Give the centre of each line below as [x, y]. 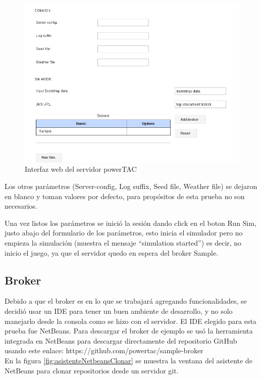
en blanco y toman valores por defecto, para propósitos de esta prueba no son [125, 196]
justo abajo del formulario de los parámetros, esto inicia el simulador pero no [124, 233]
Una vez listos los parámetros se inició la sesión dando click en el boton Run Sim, [130, 223]
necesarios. [21, 206]
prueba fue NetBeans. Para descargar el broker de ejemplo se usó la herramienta [129, 331]
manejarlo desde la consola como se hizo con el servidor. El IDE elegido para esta [130, 321]
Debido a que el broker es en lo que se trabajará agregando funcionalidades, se [126, 301]
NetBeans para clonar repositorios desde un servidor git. [92, 370]
